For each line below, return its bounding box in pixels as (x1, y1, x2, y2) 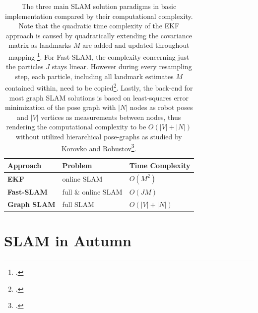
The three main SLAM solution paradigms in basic (21, 1, 177, 11)
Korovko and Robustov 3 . (62, 141, 136, 153)
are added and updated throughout (82, 40, 190, 50)
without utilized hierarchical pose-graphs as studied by (15, 131, 182, 142)
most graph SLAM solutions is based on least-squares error (9, 92, 189, 103)
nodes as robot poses (129, 102, 193, 112)
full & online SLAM (62, 186, 123, 197)
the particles (5, 61, 44, 72)
